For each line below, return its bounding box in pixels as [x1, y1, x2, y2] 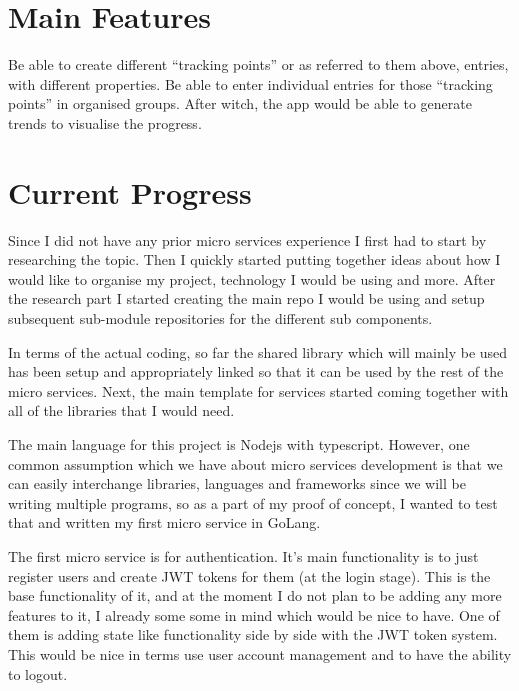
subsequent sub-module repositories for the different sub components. [8, 308, 433, 328]
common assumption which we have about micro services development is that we [8, 453, 503, 474]
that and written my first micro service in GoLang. [8, 512, 321, 533]
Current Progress [8, 171, 252, 212]
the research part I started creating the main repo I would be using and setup [8, 288, 485, 309]
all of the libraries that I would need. [8, 400, 235, 421]
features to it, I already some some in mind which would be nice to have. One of [8, 604, 500, 625]
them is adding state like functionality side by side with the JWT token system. [8, 624, 498, 645]
